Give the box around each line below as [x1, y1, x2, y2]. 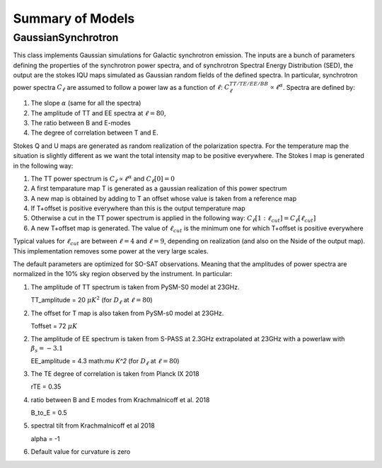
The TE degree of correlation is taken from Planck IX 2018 [30, 369, 199, 378]
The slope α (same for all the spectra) [30, 99, 141, 108]
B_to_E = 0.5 [30, 409, 67, 417]
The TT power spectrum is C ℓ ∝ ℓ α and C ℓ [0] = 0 [30, 173, 175, 184]
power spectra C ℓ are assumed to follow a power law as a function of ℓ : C [13, 83, 230, 93]
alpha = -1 [30, 434, 60, 443]
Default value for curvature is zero [30, 447, 131, 456]
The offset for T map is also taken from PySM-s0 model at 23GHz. [30, 309, 224, 317]
